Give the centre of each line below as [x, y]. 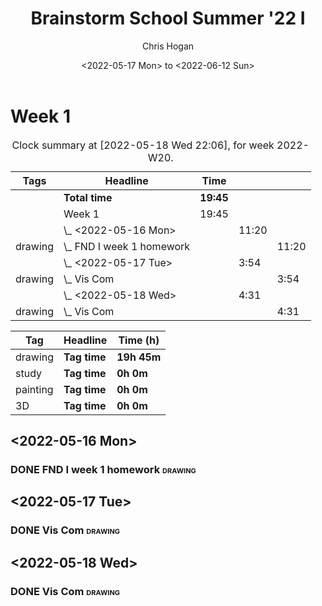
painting [34, 389]
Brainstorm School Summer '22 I [168, 18]
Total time [88, 197]
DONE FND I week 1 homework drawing [103, 469]
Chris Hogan [168, 46]
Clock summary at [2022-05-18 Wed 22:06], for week [143, 145]
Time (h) [139, 340]
